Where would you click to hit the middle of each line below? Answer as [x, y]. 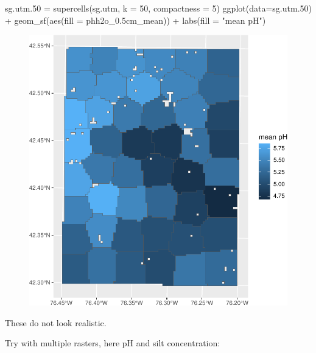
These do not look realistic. [56, 322]
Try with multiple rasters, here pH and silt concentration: [113, 343]
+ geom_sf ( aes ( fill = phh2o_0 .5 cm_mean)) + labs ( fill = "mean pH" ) [135, 20]
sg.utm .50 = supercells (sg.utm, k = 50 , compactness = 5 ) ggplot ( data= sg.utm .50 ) [158, 8]
